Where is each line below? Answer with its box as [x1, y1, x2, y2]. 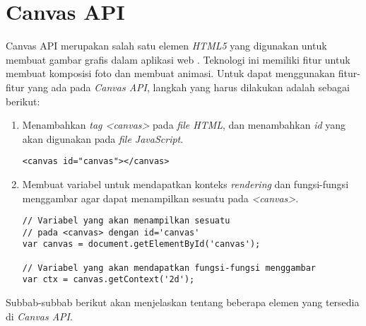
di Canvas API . [6, 308, 73, 323]
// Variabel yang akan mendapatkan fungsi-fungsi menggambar [22, 262, 317, 273]
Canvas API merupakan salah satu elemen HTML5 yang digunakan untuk [6, 38, 327, 53]
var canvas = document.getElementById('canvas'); [22, 239, 261, 250]
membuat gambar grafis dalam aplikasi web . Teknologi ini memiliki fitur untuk [6, 52, 350, 66]
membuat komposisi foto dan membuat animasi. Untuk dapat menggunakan [6, 66, 336, 81]
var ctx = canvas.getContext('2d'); [22, 274, 195, 285]
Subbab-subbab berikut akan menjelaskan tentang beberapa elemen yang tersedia [6, 295, 360, 310]
